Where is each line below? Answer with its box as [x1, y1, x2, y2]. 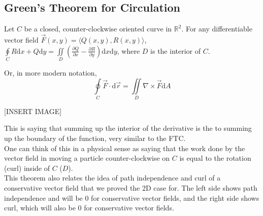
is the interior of [150, 45, 201, 56]
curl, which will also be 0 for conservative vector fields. [4, 202, 174, 213]
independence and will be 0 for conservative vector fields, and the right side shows [4, 192, 259, 203]
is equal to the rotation [179, 153, 251, 163]
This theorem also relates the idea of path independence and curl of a [4, 172, 221, 183]
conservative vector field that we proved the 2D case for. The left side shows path [4, 183, 257, 193]
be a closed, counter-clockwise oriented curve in [24, 23, 172, 34]
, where [117, 45, 140, 56]
